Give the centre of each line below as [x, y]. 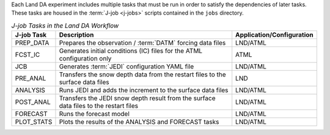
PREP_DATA [32, 43]
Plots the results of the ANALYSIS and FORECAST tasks [139, 122]
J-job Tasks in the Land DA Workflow [65, 26]
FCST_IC [28, 55]
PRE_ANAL [31, 78]
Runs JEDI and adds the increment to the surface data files [144, 90]
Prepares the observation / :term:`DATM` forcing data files [142, 43]
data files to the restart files [99, 106]
